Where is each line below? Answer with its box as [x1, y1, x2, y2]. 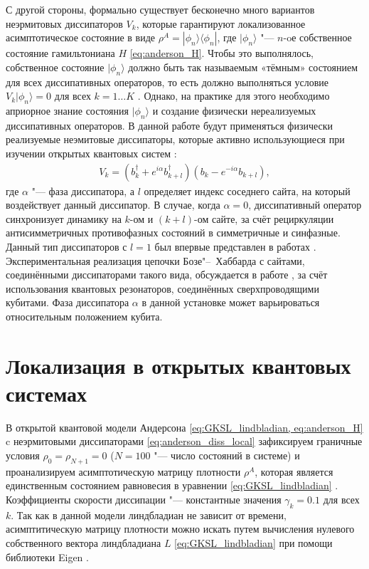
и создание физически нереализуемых [152, 103, 316, 118]
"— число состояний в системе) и [154, 448, 300, 463]
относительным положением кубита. [6, 308, 163, 323]
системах [6, 378, 87, 407]
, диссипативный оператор [248, 197, 362, 212]
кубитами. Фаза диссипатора [6, 295, 129, 310]
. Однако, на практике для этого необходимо [137, 88, 330, 103]
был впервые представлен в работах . [154, 239, 316, 254]
